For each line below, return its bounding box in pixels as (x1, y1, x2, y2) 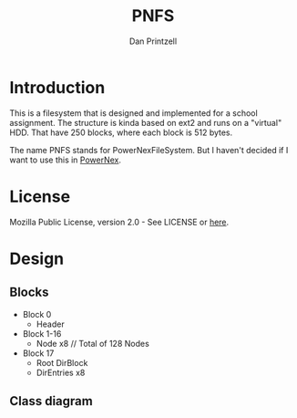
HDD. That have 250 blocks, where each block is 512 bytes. (9, 127, 233, 138)
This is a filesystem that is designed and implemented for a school (9, 107, 258, 119)
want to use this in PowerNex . (9, 154, 121, 165)
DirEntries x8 (36, 367, 86, 378)
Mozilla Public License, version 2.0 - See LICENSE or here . (9, 216, 230, 227)
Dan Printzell (128, 36, 178, 47)
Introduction (9, 77, 106, 98)
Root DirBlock (36, 357, 88, 368)
